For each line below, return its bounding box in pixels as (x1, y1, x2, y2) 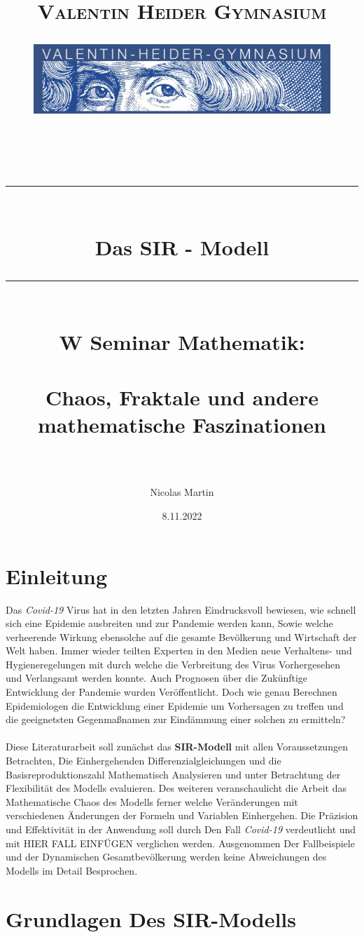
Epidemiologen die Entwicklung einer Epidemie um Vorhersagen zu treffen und (6, 698, 344, 713)
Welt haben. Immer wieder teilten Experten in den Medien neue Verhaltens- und (6, 643, 352, 658)
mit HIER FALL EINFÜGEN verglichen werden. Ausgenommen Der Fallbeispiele (6, 835, 355, 850)
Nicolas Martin (150, 485, 214, 499)
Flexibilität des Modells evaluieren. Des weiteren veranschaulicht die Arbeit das (6, 781, 347, 795)
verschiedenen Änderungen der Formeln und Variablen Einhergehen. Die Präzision (6, 808, 358, 823)
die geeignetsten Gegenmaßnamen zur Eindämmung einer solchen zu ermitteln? (6, 712, 346, 727)
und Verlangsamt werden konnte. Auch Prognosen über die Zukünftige (6, 670, 308, 685)
